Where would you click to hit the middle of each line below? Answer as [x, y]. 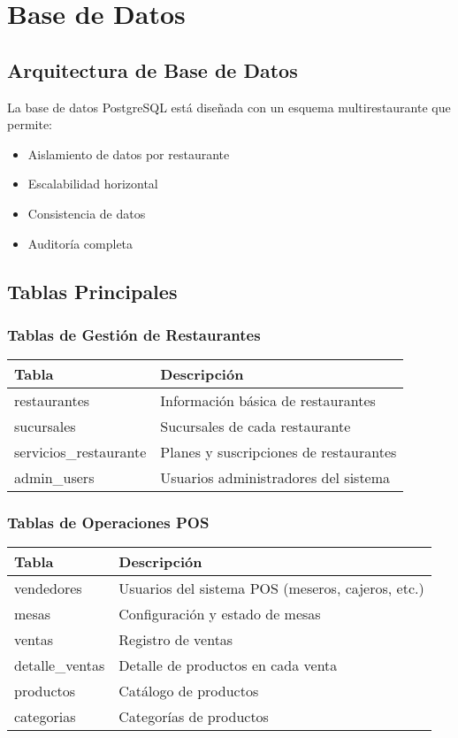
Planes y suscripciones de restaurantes [279, 452]
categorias [45, 717]
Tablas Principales [92, 291]
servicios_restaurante [80, 452]
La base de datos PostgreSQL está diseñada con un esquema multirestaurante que [229, 107]
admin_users [54, 478]
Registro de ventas [176, 640]
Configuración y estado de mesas [220, 614]
